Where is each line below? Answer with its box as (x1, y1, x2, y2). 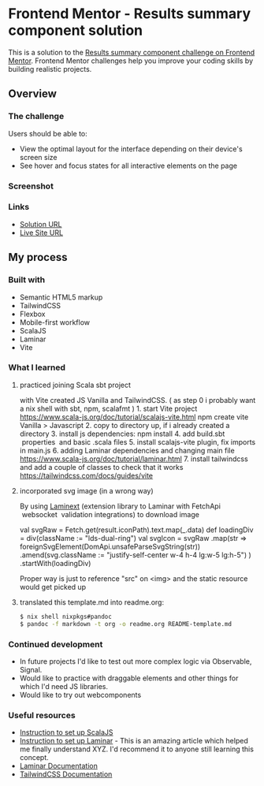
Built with (8, 274, 46, 285)
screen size (19, 152, 58, 162)
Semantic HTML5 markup (19, 292, 103, 302)
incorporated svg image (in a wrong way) (19, 486, 154, 495)
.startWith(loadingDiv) (19, 558, 91, 568)
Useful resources (8, 710, 76, 721)
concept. (19, 753, 49, 762)
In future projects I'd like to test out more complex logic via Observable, (19, 656, 252, 666)
